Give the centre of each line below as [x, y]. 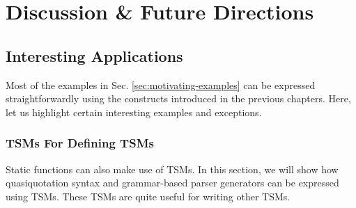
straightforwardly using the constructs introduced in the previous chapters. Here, [178, 98]
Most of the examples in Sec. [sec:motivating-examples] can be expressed [161, 85]
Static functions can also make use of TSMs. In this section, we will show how [172, 169]
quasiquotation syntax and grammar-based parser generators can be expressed [172, 183]
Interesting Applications [94, 55]
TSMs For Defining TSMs [80, 143]
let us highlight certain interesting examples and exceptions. [134, 112]
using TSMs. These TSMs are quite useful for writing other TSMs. [148, 196]
